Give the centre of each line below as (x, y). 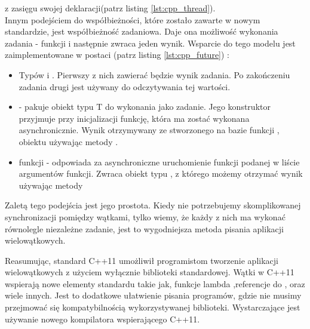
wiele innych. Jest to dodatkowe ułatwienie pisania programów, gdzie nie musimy (153, 295)
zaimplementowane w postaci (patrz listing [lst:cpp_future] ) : (117, 55)
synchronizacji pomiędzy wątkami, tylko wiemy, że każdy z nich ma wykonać (145, 216)
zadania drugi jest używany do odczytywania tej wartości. (125, 86)
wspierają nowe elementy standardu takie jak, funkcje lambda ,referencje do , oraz (155, 283)
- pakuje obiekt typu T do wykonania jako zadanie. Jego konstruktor (145, 107)
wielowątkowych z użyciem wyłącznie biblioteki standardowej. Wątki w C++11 (150, 272)
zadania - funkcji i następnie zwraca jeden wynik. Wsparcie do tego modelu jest (150, 43)
